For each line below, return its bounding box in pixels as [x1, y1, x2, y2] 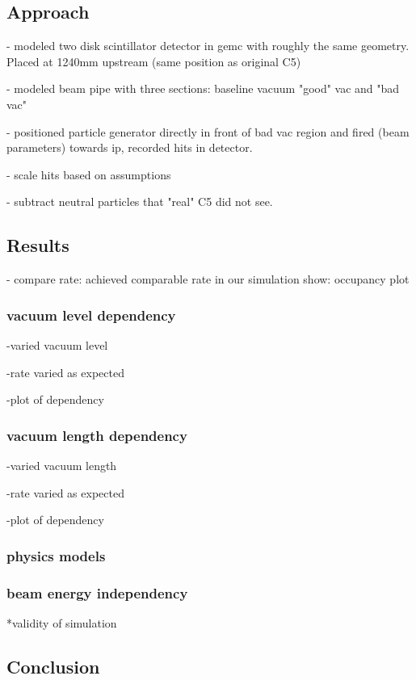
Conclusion [6, 653, 100, 678]
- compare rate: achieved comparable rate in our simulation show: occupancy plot [6, 271, 410, 288]
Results [6, 233, 69, 258]
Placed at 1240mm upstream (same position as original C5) [6, 52, 301, 69]
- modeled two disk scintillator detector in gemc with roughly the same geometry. [6, 37, 410, 54]
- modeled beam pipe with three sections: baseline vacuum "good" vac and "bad [6, 80, 400, 97]
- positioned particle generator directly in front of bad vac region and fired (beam [6, 123, 410, 140]
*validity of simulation [6, 614, 117, 631]
